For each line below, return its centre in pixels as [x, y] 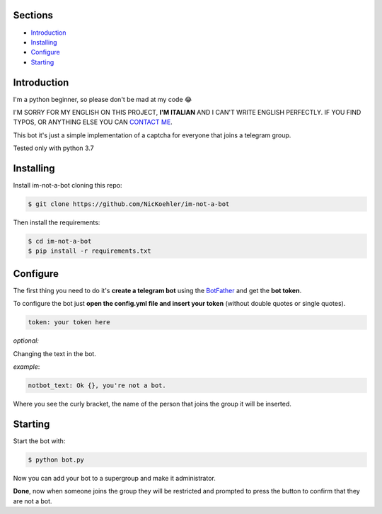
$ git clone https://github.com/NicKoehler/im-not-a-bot [129, 204]
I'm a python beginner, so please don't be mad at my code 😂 [103, 99]
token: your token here [69, 322]
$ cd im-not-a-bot [60, 241]
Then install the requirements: [57, 222]
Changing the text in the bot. [55, 353]
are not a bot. [33, 501]
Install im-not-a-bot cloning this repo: [68, 185]
